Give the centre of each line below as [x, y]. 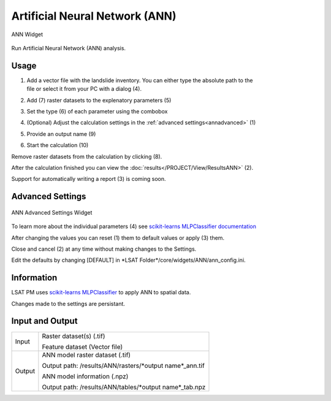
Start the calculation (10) [58, 145]
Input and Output [44, 321]
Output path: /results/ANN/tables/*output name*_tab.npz [124, 387]
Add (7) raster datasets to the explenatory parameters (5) [99, 100]
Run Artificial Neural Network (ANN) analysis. [68, 48]
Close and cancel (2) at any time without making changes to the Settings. [104, 249]
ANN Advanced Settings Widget [52, 212]
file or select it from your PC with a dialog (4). [84, 89]
